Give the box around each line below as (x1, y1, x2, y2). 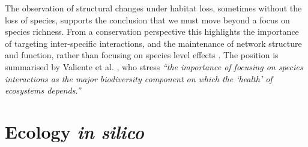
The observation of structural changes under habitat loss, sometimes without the (5, 2, 302, 14)
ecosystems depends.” (5, 84, 81, 97)
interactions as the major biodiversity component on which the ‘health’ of (5, 72, 273, 85)
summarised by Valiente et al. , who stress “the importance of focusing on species (5, 60, 303, 73)
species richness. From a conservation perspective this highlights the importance (5, 25, 299, 38)
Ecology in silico (5, 119, 144, 144)
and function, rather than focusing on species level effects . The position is (5, 49, 279, 61)
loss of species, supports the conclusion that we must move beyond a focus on (5, 13, 290, 26)
